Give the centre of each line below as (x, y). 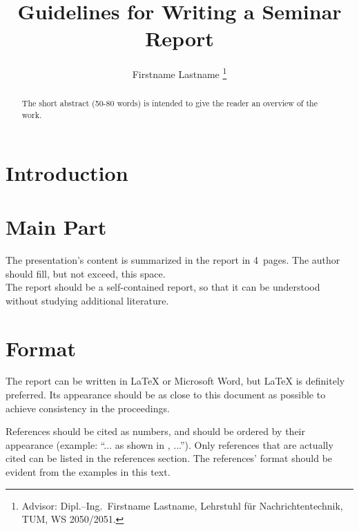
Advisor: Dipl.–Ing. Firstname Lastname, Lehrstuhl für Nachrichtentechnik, (182, 505)
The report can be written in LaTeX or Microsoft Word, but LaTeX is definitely (175, 381)
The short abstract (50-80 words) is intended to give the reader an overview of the (169, 103)
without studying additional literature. (87, 300)
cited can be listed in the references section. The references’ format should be (169, 458)
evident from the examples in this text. (88, 472)
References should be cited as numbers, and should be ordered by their (155, 431)
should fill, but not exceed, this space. (86, 273)
